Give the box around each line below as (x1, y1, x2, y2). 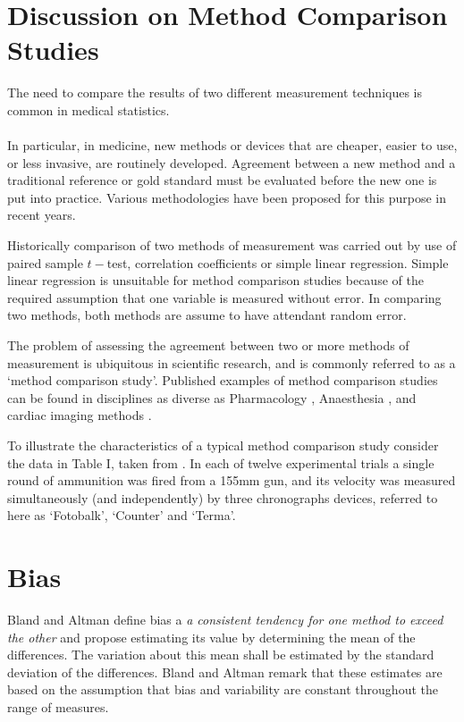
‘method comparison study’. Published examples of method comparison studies (7, 371, 438, 390)
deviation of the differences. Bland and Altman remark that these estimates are (7, 662, 443, 681)
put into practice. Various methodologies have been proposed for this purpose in (7, 188, 447, 206)
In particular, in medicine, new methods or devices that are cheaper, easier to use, (7, 136, 458, 155)
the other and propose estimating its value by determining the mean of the (7, 627, 416, 646)
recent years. (7, 206, 76, 224)
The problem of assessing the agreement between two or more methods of (7, 336, 409, 355)
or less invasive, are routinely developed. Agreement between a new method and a (7, 153, 456, 172)
